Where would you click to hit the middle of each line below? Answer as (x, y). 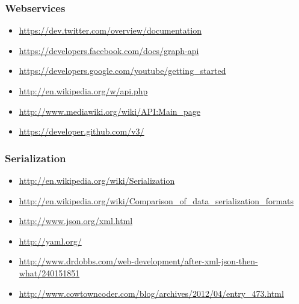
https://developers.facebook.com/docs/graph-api (109, 50)
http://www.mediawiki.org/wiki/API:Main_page (110, 111)
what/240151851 (49, 272)
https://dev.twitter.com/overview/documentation (110, 30)
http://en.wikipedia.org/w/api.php (83, 91)
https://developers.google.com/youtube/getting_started (122, 71)
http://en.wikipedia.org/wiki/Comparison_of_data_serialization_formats (156, 200)
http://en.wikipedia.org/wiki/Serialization (97, 180)
